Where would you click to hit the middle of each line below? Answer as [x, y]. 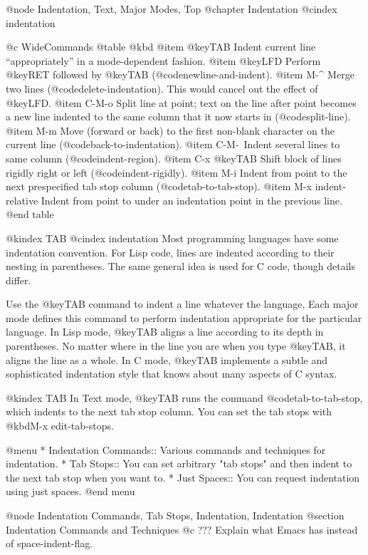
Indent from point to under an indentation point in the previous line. [191, 200]
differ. [19, 280]
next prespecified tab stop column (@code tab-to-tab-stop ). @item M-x [159, 186]
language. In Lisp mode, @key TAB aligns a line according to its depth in [165, 332]
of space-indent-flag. [49, 543]
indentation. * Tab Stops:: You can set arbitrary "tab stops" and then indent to [179, 463]
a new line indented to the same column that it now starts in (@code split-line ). [178, 116]
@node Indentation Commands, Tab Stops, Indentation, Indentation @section [175, 515]
